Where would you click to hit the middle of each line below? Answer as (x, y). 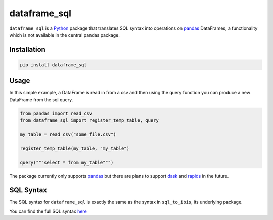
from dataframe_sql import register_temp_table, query (89, 120)
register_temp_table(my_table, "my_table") (75, 148)
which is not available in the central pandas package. (64, 35)
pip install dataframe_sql (53, 65)
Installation (27, 50)
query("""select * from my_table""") (67, 162)
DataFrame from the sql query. (41, 100)
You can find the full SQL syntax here (48, 211)
